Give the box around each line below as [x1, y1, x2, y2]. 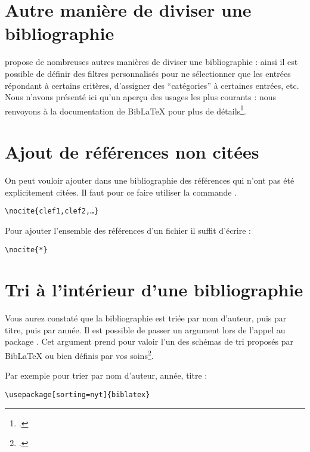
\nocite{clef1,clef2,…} [5, 207, 99, 216]
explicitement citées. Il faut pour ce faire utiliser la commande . [5, 185, 237, 198]
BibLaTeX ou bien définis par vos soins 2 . [5, 348, 154, 361]
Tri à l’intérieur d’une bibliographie [5, 277, 303, 302]
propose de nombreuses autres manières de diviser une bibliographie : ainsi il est [5, 55, 298, 68]
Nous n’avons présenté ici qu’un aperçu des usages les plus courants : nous [5, 91, 277, 103]
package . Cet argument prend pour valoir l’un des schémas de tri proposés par [5, 335, 294, 348]
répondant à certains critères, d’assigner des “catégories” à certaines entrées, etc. [5, 79, 299, 91]
